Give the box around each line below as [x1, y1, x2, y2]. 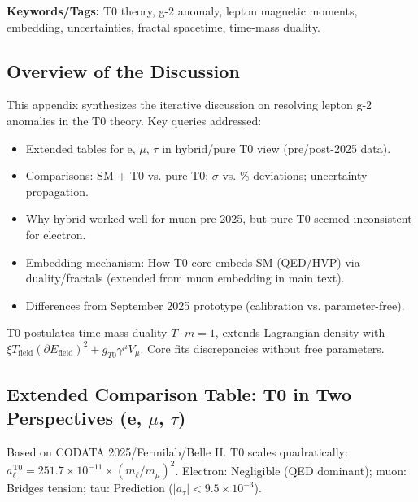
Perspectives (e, [7, 405, 142, 430]
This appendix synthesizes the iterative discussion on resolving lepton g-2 [7, 96, 372, 113]
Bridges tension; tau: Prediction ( [7, 479, 173, 496]
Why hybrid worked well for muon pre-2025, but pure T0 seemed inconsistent [25, 210, 412, 227]
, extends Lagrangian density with [215, 324, 385, 341]
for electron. [25, 225, 86, 242]
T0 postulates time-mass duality [7, 324, 168, 341]
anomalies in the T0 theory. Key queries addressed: [7, 111, 262, 129]
